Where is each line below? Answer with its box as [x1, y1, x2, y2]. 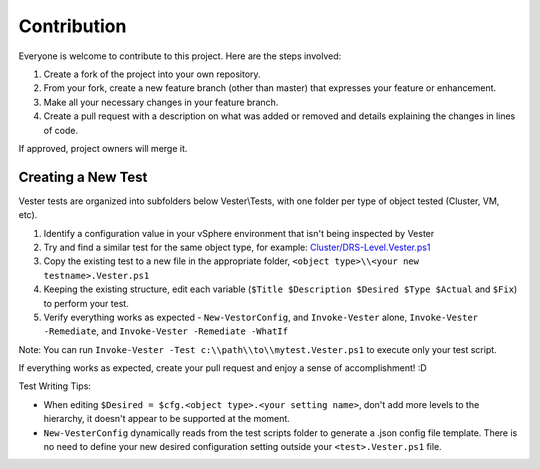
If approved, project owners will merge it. [18, 142, 188, 154]
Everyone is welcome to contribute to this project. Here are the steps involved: [18, 50, 342, 62]
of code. [43, 124, 79, 136]
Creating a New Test [18, 168, 148, 185]
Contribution [18, 15, 127, 37]
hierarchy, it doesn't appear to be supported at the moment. [43, 413, 290, 425]
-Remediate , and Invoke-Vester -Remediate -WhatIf [43, 325, 289, 337]
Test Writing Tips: [18, 380, 92, 392]
